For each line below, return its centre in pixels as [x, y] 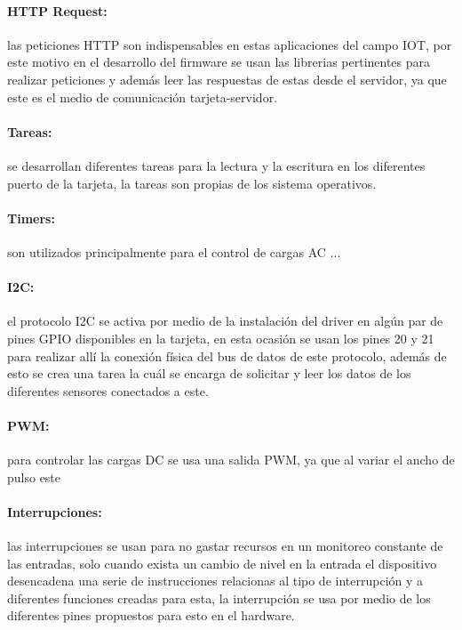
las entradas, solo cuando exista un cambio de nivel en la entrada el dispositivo [222, 563]
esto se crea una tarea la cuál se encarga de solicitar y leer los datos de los [209, 373]
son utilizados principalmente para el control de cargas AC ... [174, 251]
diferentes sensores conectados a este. [108, 390]
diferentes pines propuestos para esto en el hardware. [151, 615]
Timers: [31, 218]
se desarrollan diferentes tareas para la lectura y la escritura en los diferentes [216, 165]
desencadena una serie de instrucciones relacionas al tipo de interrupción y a [215, 581]
